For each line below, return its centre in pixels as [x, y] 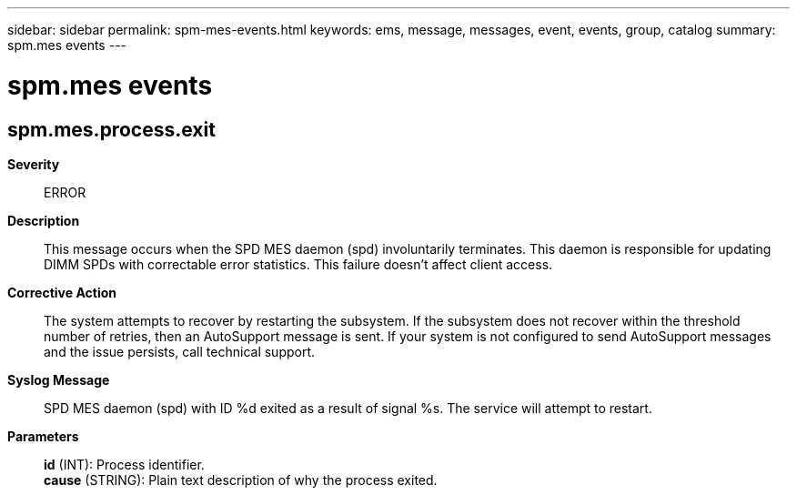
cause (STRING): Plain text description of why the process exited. [241, 480]
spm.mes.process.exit [111, 129]
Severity [34, 164]
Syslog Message [59, 379]
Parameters [43, 436]
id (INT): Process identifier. [124, 464]
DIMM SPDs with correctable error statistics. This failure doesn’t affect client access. [298, 264]
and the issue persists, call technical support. [180, 351]
